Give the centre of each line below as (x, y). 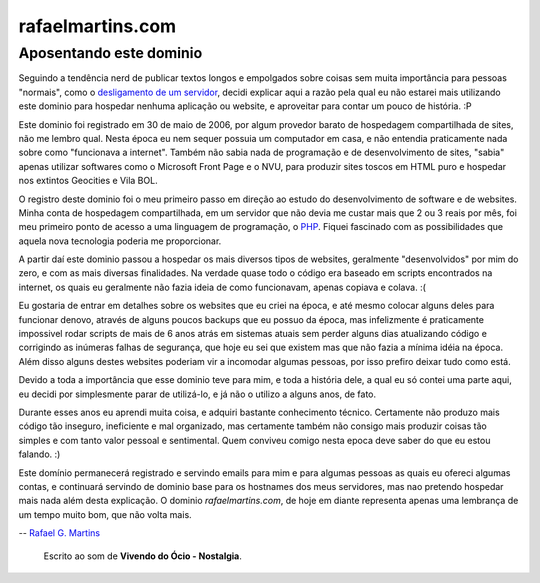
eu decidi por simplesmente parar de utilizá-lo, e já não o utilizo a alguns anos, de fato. (197, 394)
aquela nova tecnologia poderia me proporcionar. (120, 241)
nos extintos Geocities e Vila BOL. (88, 181)
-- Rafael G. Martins (59, 533)
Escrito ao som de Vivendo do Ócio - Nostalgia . (142, 556)
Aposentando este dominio (110, 53)
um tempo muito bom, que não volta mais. (105, 514)
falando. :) (39, 454)
